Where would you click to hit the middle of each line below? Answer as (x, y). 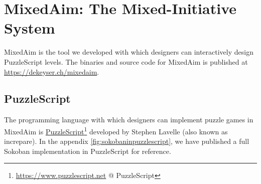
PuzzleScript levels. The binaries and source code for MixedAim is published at (126, 61)
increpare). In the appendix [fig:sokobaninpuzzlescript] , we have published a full (127, 141)
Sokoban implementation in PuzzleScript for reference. (88, 151)
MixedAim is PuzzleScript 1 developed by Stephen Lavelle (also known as (116, 130)
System (30, 28)
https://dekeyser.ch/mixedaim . (52, 71)
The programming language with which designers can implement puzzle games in (129, 120)
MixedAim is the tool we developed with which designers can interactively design (129, 52)
